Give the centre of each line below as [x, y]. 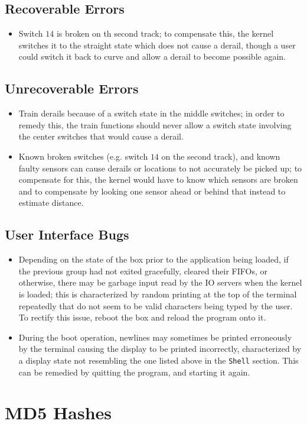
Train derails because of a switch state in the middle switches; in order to [151, 113]
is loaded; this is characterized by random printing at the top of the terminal [158, 294]
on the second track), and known [221, 156]
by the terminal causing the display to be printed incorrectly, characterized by [160, 349]
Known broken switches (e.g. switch [83, 156]
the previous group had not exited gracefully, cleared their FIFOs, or [143, 271]
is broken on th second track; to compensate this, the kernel [165, 33]
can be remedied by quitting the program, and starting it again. [134, 372]
